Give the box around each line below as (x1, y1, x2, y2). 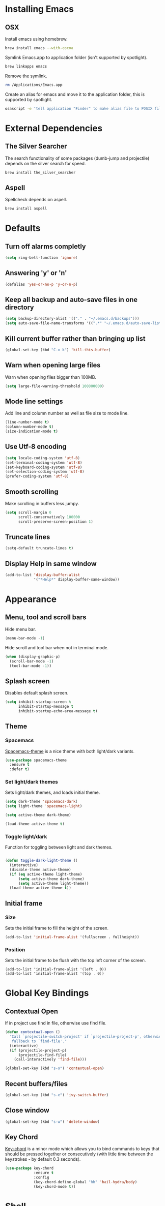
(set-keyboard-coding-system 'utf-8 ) (5, 465, 82, 470)
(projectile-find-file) (18, 1053, 67, 1057)
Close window (5, 1106, 50, 1115)
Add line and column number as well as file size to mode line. (5, 410, 129, 416)
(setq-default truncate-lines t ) (5, 546, 74, 551)
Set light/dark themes (5, 779, 58, 785)
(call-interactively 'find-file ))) (14, 1057, 87, 1062)
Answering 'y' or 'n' (5, 269, 67, 277)
